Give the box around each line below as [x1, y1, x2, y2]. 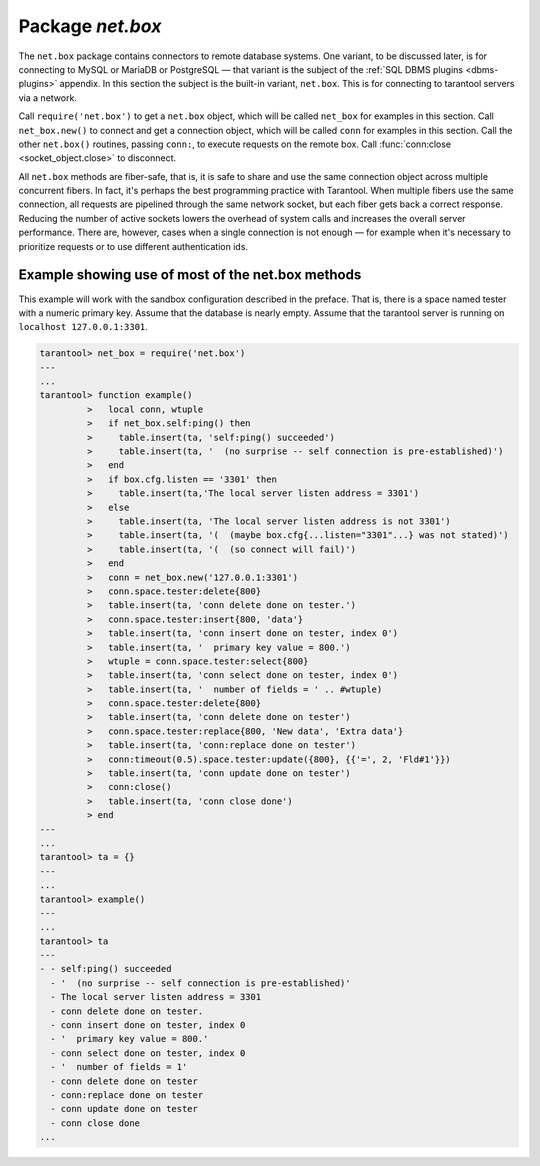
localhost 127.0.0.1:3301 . [18, 321, 149, 333]
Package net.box [18, 15, 162, 37]
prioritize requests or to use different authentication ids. [18, 240, 249, 252]
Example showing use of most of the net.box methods [18, 266, 362, 284]
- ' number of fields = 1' [50, 1061, 188, 1073]
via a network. [18, 91, 77, 104]
